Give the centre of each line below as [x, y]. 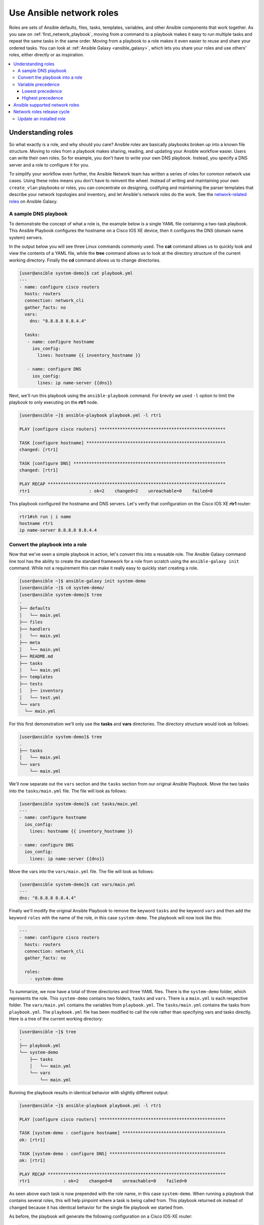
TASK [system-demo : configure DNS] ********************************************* [122, 1153]
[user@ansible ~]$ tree [48, 1032]
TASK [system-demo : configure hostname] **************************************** [122, 1133]
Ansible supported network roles [46, 105]
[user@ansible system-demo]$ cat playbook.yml [76, 273]
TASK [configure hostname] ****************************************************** [122, 443]
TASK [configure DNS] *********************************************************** [122, 464]
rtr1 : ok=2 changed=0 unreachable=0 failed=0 [103, 1181]
